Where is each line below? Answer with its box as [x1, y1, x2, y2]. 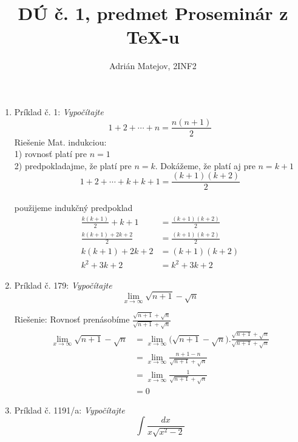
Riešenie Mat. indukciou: [14, 135, 107, 148]
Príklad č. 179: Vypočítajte [14, 278, 112, 291]
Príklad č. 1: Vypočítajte [14, 105, 104, 118]
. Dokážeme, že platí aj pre [155, 159, 256, 172]
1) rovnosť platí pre [14, 147, 87, 160]
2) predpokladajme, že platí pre [14, 159, 132, 172]
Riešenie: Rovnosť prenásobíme [14, 313, 130, 326]
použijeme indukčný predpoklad [14, 201, 133, 213]
